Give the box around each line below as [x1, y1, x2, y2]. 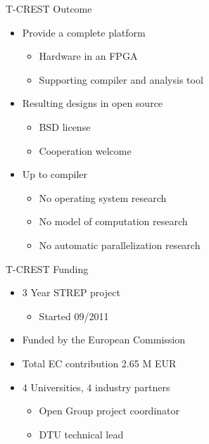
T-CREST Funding [6, 261, 89, 276]
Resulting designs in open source [22, 96, 163, 110]
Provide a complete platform [22, 25, 146, 39]
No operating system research [39, 190, 167, 205]
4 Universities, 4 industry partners [22, 379, 170, 394]
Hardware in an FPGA [39, 49, 138, 63]
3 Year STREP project [22, 285, 120, 300]
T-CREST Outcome [6, 1, 92, 15]
